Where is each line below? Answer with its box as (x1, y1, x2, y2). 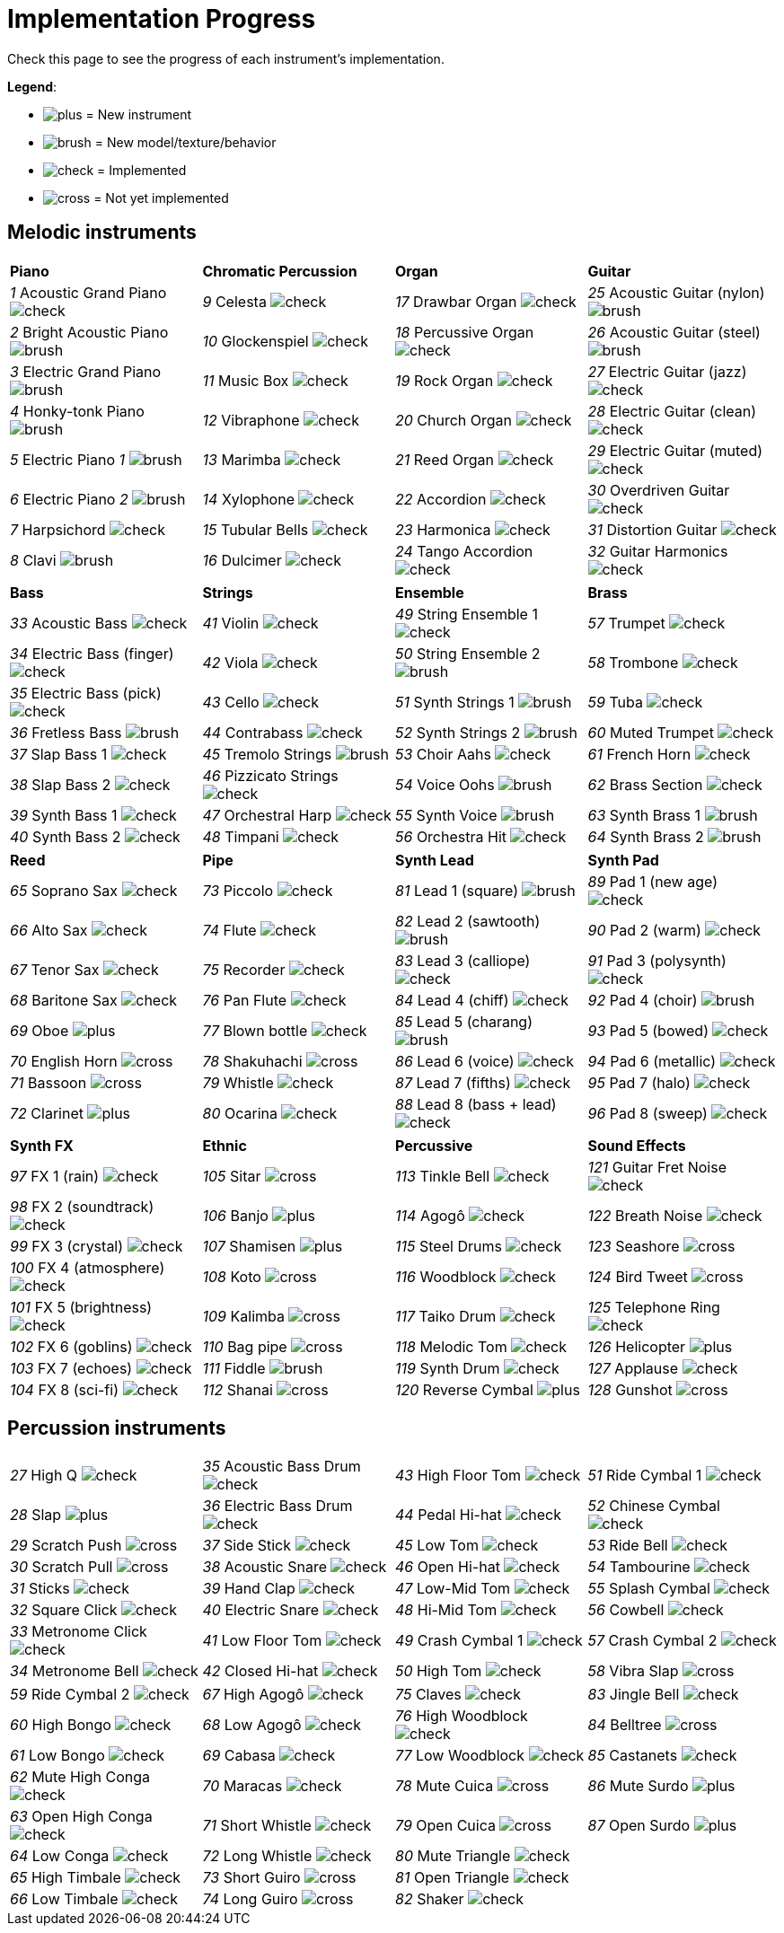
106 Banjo (202, 1206, 269, 1225)
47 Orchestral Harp (202, 805, 332, 824)
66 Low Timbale (10, 1890, 119, 1909)
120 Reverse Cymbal (395, 1380, 533, 1399)
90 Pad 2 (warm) (587, 920, 701, 939)
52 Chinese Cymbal (587, 1497, 720, 1516)
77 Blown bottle (202, 1021, 308, 1040)
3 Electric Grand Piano (10, 362, 162, 381)
